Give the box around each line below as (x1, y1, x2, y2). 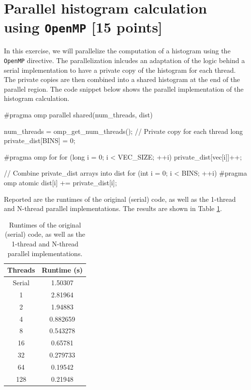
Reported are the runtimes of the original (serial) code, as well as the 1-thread (4, 194, 236, 204)
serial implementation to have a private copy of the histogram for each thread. (4, 65, 236, 75)
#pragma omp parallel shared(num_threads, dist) (4, 110, 153, 120)
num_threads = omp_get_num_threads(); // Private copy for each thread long (4, 126, 243, 136)
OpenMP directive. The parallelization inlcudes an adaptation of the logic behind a (4, 55, 245, 65)
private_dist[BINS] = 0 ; (4, 135, 75, 146)
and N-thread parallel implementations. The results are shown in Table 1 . (4, 203, 222, 213)
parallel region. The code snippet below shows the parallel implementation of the (4, 83, 244, 94)
